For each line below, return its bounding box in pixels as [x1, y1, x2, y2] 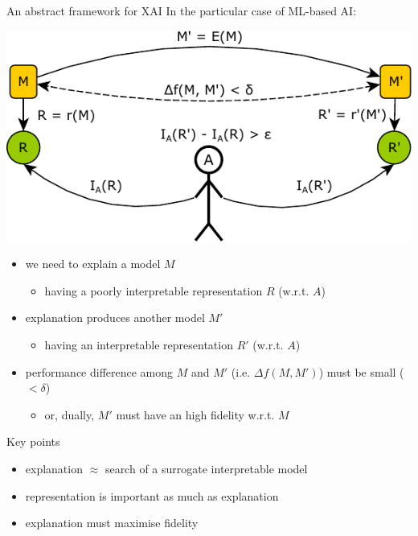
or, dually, [44, 406, 95, 423]
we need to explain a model [25, 255, 161, 272]
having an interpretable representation [44, 336, 233, 353]
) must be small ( [318, 363, 404, 380]
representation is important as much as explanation [25, 487, 279, 504]
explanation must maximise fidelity [25, 514, 199, 531]
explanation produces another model [25, 309, 205, 326]
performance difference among [25, 363, 174, 380]
